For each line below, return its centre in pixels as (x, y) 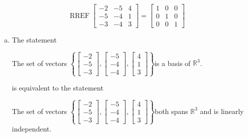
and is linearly (222, 111)
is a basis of (172, 63)
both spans (171, 111)
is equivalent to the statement (57, 88)
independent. (32, 129)
